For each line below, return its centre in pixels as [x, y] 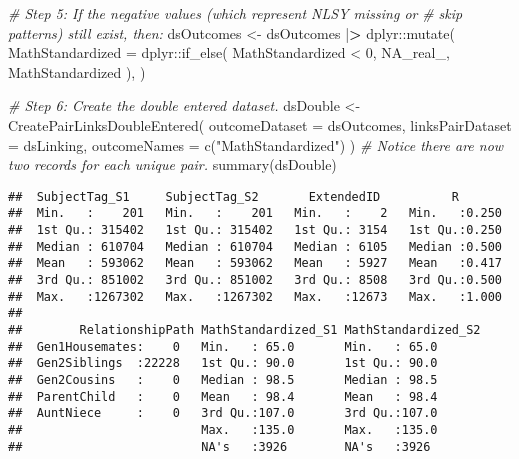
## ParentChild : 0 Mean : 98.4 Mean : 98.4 [223, 396]
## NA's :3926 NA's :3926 [219, 446]
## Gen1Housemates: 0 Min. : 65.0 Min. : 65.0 [223, 346]
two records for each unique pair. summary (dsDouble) [172, 164]
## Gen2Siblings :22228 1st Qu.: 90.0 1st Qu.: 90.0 [223, 363]
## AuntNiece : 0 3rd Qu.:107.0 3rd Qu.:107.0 [223, 413]
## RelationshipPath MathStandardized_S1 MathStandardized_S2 [244, 330]
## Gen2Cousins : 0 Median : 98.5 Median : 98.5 [223, 379]
